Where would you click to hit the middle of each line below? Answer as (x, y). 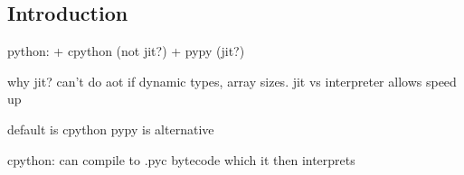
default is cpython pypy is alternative (111, 129)
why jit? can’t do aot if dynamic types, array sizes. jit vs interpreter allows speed (232, 81)
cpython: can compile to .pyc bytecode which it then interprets (181, 159)
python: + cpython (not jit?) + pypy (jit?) (126, 51)
